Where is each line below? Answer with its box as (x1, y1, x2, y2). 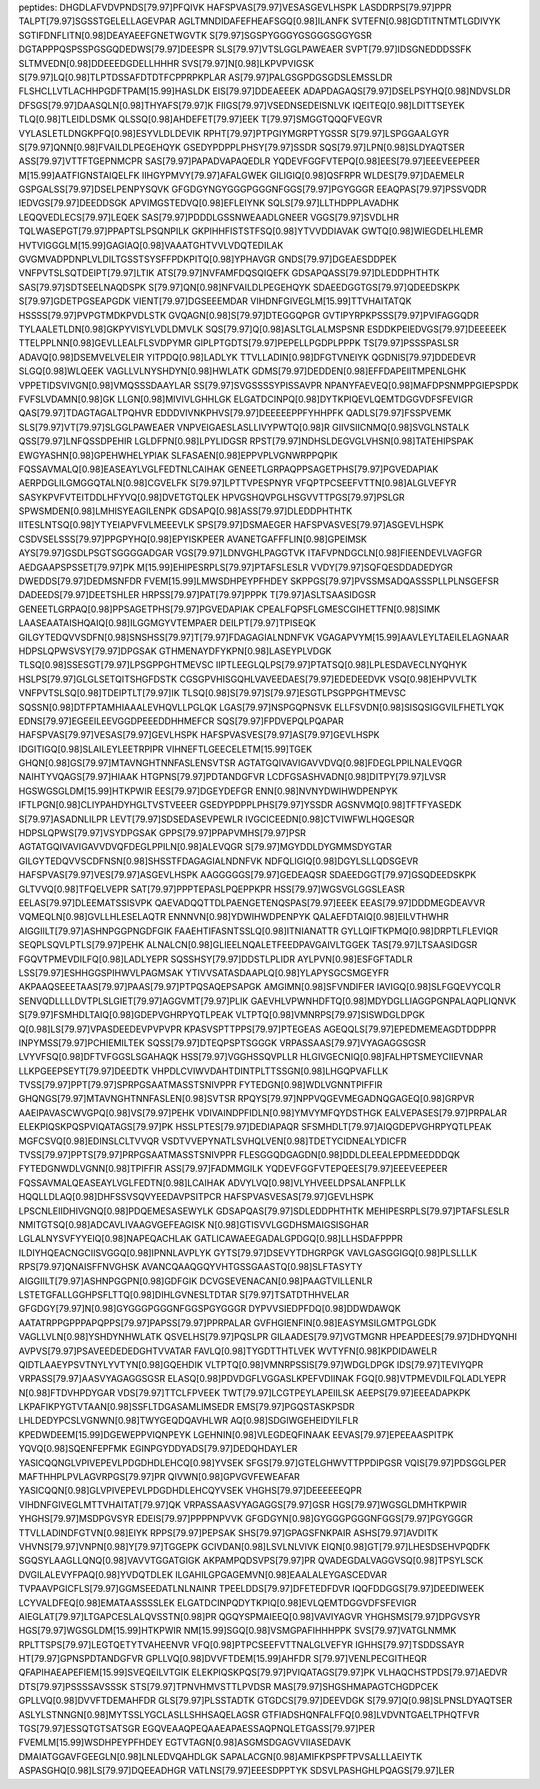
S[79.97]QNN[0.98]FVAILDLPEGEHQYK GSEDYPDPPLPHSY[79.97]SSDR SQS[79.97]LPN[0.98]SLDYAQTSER (18, 141, 465, 153)
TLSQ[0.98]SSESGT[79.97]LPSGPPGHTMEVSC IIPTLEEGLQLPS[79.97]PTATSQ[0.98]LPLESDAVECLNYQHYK (18, 659, 468, 671)
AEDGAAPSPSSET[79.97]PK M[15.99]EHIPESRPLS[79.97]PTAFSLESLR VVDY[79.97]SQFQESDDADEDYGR (18, 561, 454, 573)
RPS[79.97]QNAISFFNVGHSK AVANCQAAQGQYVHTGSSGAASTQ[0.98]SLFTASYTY (18, 1261, 363, 1273)
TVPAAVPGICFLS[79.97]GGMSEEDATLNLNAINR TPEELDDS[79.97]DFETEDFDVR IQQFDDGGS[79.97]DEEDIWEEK (18, 1583, 485, 1595)
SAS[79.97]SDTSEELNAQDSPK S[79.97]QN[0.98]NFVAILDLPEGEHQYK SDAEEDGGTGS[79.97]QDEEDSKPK (18, 281, 460, 293)
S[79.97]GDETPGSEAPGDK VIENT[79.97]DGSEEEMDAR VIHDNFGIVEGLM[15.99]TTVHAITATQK (18, 295, 412, 307)
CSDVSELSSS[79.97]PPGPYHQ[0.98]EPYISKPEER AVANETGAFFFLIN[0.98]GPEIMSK (18, 533, 367, 545)
